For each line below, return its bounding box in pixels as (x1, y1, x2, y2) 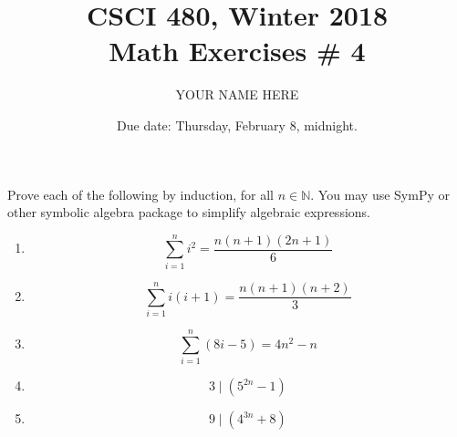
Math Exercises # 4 (109, 32, 366, 69)
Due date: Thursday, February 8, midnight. (117, 115, 358, 134)
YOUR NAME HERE (175, 85, 299, 104)
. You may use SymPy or (310, 184, 451, 203)
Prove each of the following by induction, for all (7, 184, 274, 203)
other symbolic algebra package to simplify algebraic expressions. (7, 203, 370, 222)
